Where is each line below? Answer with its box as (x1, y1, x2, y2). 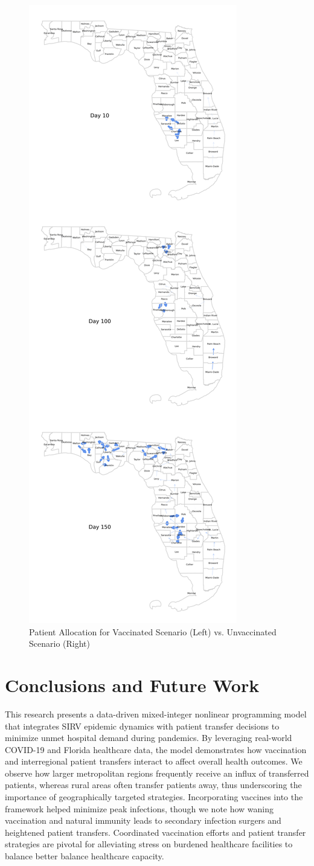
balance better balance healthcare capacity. (5, 850, 164, 862)
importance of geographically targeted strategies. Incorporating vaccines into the (5, 791, 303, 803)
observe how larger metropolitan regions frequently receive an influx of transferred (5, 766, 309, 779)
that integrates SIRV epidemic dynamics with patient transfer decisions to (5, 719, 280, 732)
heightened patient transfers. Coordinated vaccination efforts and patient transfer (5, 826, 306, 838)
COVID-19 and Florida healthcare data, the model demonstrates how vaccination (5, 743, 307, 755)
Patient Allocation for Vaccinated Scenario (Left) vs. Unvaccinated (29, 625, 277, 638)
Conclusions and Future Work (5, 672, 260, 697)
